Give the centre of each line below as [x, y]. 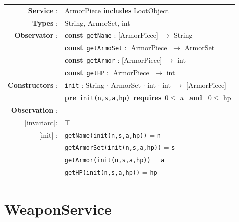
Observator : [36, 35]
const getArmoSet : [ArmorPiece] [117, 47]
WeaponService [58, 209]
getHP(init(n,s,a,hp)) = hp [111, 172]
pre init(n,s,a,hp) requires [113, 97]
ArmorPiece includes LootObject [116, 10]
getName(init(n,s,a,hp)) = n [112, 135]
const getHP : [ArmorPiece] [108, 72]
